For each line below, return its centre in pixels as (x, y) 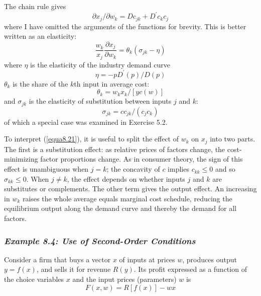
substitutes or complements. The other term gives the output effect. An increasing (130, 189)
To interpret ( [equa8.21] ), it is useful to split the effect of (91, 139)
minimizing (21, 159)
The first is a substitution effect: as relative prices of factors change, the (115, 149)
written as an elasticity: (40, 36)
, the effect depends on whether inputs (126, 178)
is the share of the (40, 83)
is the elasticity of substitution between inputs (100, 101)
